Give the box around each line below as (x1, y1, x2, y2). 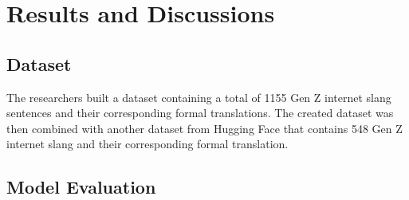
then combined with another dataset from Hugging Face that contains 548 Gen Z (6, 120, 403, 136)
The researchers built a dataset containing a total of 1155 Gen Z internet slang (6, 88, 391, 105)
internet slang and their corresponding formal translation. (6, 135, 289, 152)
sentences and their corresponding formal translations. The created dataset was (6, 104, 394, 121)
